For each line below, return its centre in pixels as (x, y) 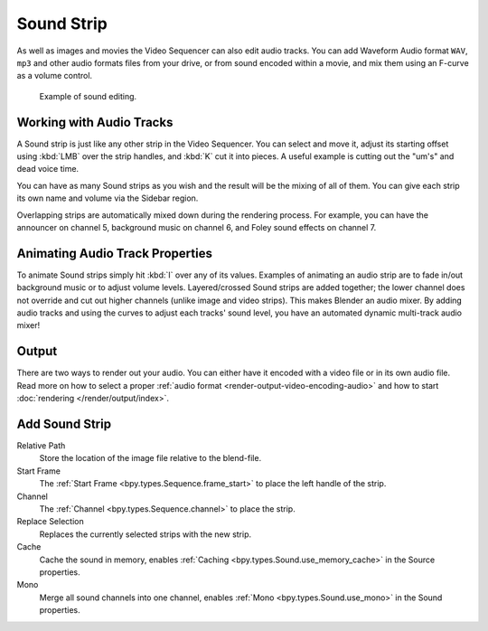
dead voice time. (48, 169)
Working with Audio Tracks (95, 122)
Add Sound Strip (64, 424)
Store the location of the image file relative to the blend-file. (150, 458)
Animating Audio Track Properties (114, 253)
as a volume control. (55, 76)
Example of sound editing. (88, 96)
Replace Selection (51, 522)
